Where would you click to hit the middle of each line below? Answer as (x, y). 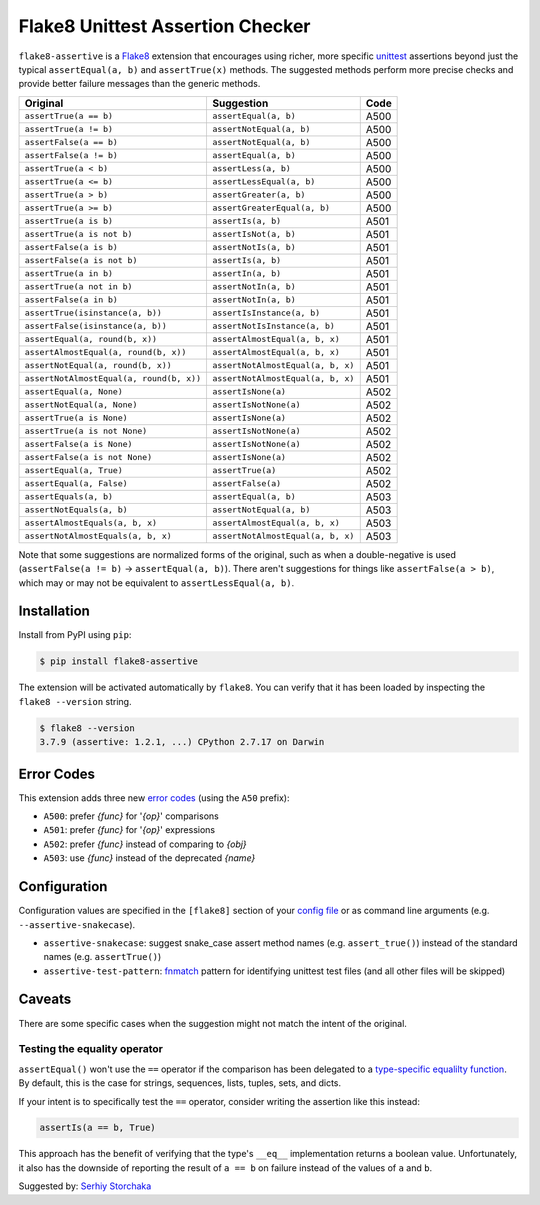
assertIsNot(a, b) (254, 234)
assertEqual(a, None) (74, 391)
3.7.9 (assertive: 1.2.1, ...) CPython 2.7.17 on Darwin (182, 742)
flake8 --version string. (75, 701)
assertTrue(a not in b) (78, 286)
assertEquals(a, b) (69, 496)
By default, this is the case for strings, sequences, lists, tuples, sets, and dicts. (180, 1083)
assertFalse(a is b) (71, 247)
